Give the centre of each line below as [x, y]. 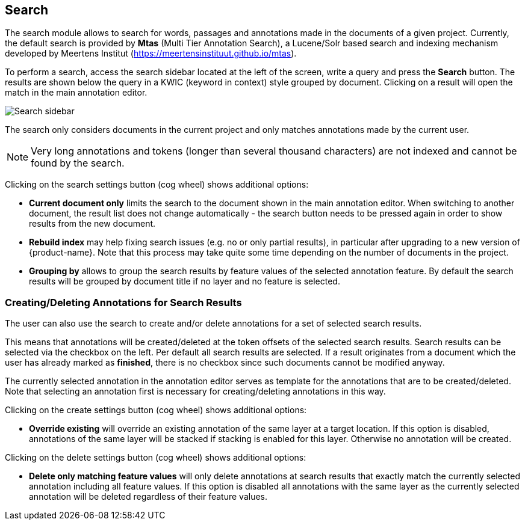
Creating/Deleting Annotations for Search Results [123, 302]
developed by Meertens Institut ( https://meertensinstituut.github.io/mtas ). [151, 54]
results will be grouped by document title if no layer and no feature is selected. [185, 281]
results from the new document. [92, 224]
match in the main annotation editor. [76, 93]
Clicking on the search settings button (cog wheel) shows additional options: [157, 185]
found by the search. [78, 163]
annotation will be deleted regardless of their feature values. [148, 497]
